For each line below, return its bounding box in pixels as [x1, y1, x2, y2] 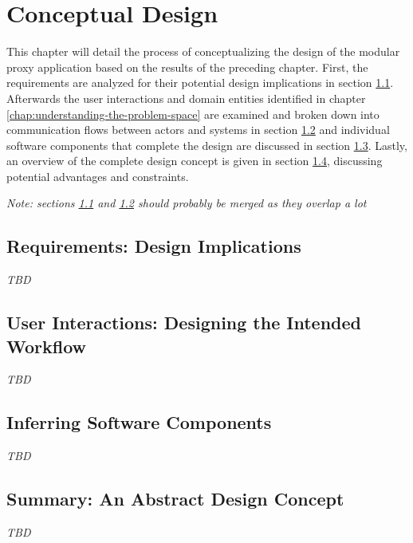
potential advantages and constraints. [6, 167, 189, 184]
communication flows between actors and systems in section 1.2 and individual [6, 121, 390, 138]
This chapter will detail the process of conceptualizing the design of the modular [6, 43, 400, 60]
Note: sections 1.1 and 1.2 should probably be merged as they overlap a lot [6, 195, 367, 211]
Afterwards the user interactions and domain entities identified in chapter [6, 89, 366, 106]
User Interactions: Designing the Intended [6, 310, 361, 335]
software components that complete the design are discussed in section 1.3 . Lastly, [6, 136, 407, 153]
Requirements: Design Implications [6, 234, 301, 258]
